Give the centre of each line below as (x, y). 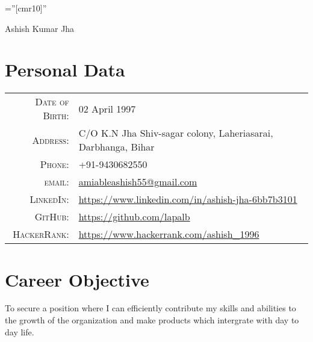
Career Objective (77, 279)
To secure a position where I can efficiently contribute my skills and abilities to (150, 308)
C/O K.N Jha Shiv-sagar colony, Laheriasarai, (176, 133)
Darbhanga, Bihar (116, 147)
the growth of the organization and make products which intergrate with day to (152, 320)
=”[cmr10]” (26, 8)
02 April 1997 (107, 108)
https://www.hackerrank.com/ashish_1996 (169, 234)
